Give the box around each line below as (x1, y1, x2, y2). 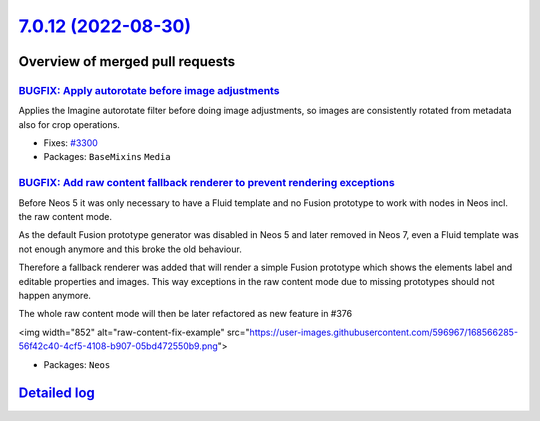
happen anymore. (18, 289, 92, 301)
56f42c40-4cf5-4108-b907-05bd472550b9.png (18, 340, 219, 352)
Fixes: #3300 (43, 137, 99, 149)
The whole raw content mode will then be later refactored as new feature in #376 (18, 308, 353, 320)
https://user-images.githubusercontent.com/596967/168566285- (249, 326, 519, 338)
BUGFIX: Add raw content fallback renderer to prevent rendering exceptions (18, 176, 395, 190)
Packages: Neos (43, 358, 111, 370)
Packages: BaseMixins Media (43, 151, 171, 163)
